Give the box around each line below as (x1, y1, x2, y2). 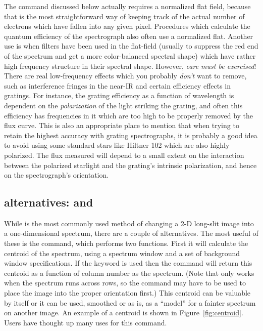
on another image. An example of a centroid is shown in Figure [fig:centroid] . (4, 307, 243, 318)
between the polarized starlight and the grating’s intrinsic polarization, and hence (4, 159, 257, 170)
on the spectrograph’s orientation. (4, 170, 109, 180)
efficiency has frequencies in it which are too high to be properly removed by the (4, 110, 253, 120)
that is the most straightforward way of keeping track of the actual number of (4, 11, 245, 21)
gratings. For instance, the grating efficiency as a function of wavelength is (4, 90, 234, 101)
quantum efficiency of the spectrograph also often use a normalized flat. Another (4, 30, 253, 41)
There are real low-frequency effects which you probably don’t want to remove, (4, 70, 247, 81)
